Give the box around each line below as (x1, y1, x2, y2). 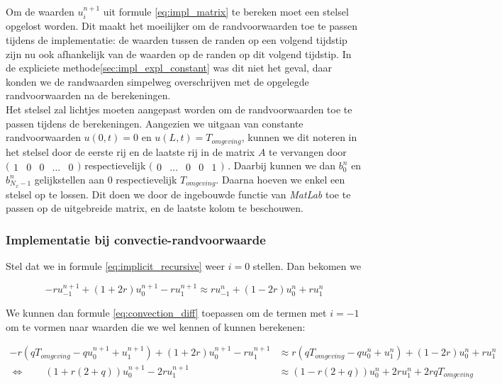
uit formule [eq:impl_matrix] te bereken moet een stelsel (103, 4, 349, 18)
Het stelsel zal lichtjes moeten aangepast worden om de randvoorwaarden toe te (6, 101, 352, 116)
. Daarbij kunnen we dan (228, 158, 336, 173)
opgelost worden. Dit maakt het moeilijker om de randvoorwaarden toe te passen (6, 18, 358, 33)
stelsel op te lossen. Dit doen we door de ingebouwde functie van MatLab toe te (6, 186, 351, 201)
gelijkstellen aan (34, 171, 104, 186)
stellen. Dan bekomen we (252, 259, 362, 273)
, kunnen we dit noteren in (241, 130, 357, 145)
